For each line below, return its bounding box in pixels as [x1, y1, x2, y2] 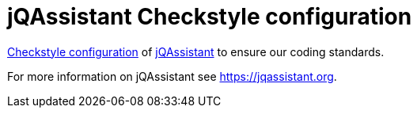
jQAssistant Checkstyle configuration [7, 3, 412, 30]
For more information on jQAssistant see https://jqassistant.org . [7, 69, 337, 83]
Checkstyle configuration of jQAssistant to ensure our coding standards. [7, 44, 385, 59]
